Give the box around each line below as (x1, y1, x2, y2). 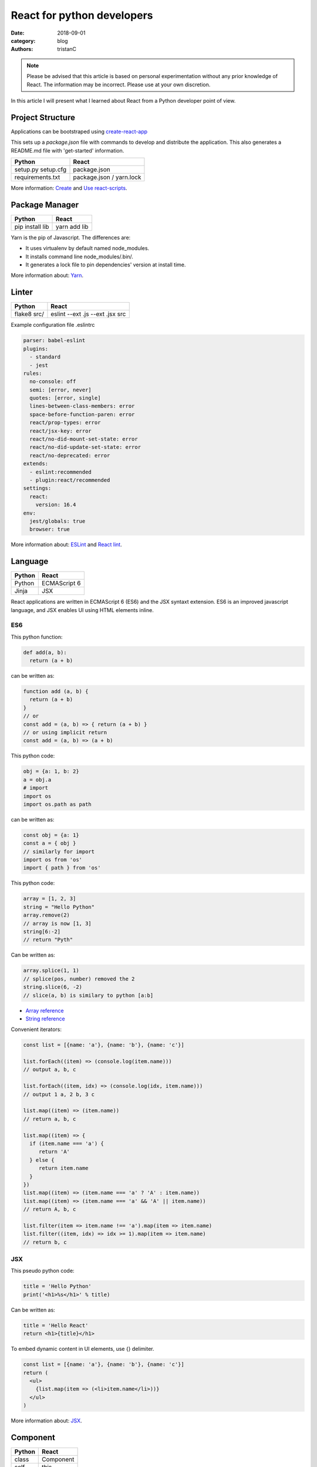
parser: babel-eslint (23, 337, 86, 344)
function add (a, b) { (23, 688, 89, 695)
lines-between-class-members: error (29, 403, 135, 410)
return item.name (38, 1165, 89, 1172)
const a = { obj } (23, 840, 76, 847)
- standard (29, 354, 61, 360)
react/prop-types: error (29, 420, 101, 426)
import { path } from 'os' (23, 864, 101, 871)
